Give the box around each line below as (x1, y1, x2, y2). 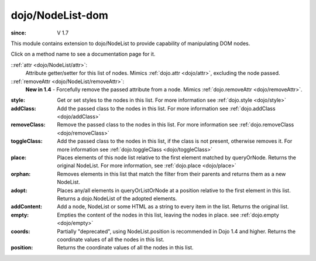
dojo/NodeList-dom (11, 9, 108, 22)
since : (11, 29, 26, 36)
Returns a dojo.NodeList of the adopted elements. (57, 195, 177, 202)
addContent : (11, 203, 43, 210)
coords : (11, 228, 30, 235)
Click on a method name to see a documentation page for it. (11, 50, 156, 58)
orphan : (11, 170, 31, 177)
